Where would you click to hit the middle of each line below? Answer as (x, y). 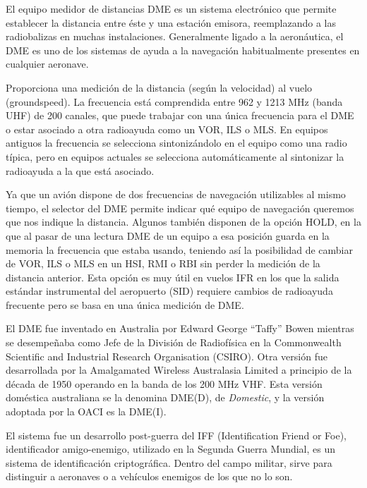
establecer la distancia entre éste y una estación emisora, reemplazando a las (171, 22)
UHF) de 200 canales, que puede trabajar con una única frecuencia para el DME (180, 115)
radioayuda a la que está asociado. (80, 170)
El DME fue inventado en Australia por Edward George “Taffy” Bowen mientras (180, 328)
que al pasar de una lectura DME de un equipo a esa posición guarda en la (168, 235)
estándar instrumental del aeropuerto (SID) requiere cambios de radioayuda (169, 291)
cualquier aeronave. (47, 64)
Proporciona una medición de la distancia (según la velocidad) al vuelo (159, 87)
